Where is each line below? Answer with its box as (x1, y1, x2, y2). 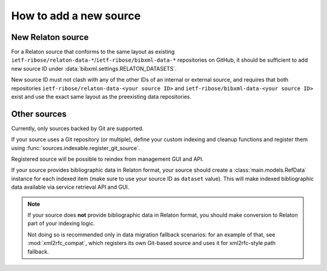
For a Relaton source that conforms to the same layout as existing (11, 48, 175, 56)
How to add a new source (11, 9, 141, 22)
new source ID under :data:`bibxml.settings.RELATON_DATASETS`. (11, 65, 177, 72)
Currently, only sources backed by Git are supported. (11, 125, 144, 132)
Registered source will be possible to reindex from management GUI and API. (11, 155, 204, 163)
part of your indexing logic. (27, 220, 95, 227)
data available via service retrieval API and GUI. (11, 183, 130, 191)
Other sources (11, 109, 67, 119)
